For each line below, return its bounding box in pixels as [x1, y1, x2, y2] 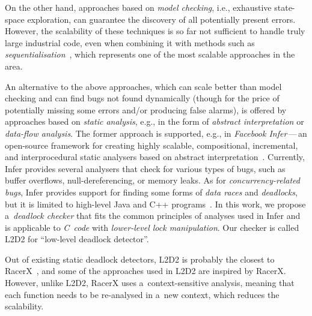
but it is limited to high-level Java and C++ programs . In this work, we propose [5, 197, 306, 210]
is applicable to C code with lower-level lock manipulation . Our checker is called [5, 221, 299, 233]
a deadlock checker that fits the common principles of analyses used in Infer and [5, 209, 301, 222]
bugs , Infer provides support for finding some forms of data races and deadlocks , [5, 185, 298, 198]
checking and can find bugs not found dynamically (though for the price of [5, 92, 280, 104]
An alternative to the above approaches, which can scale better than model [5, 80, 282, 92]
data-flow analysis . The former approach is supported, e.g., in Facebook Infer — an [5, 127, 307, 139]
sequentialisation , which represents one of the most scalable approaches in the [5, 48, 295, 61]
